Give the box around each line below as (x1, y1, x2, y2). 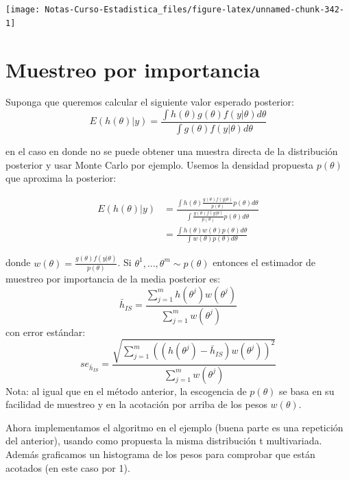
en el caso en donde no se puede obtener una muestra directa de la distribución (5, 143, 338, 158)
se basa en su (279, 383, 335, 398)
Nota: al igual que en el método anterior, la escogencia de (5, 383, 247, 398)
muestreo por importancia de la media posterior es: (5, 272, 221, 286)
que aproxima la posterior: (5, 171, 117, 185)
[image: (5, 5, 40, 14)
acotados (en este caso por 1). (5, 460, 130, 475)
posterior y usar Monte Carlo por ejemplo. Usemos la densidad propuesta (5, 157, 314, 171)
